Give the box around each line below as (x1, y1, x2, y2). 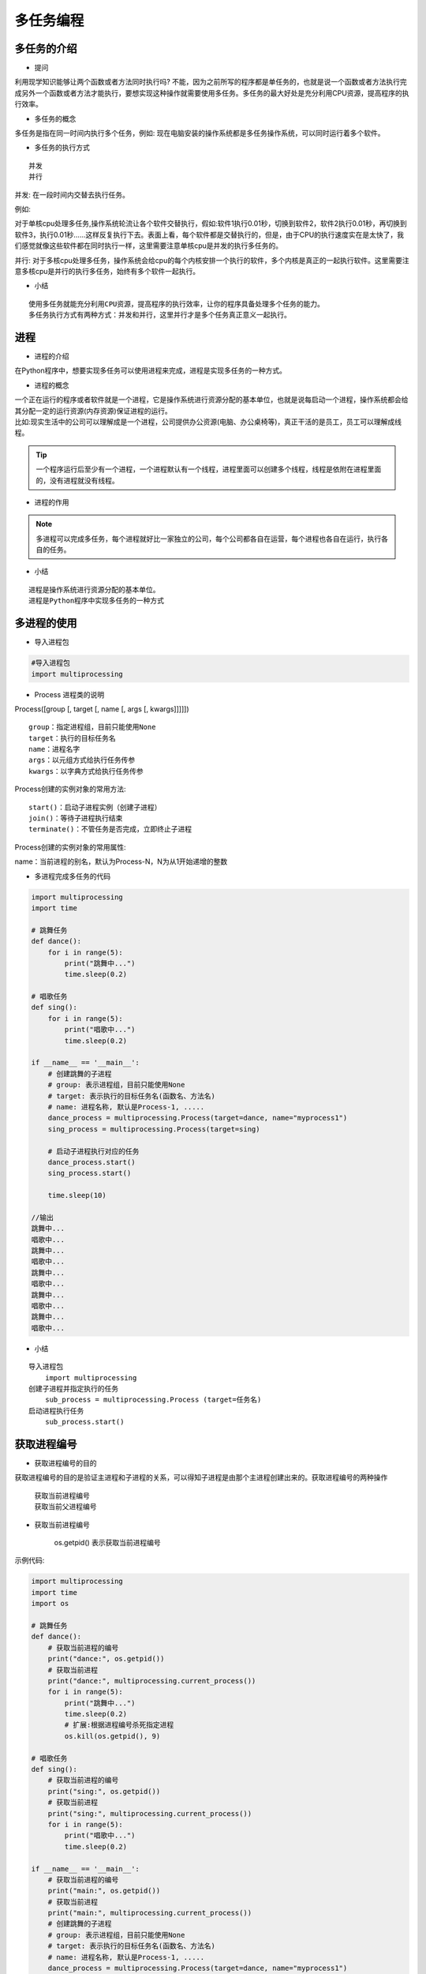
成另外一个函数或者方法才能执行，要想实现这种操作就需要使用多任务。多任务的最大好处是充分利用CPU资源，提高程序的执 (14, 88, 409, 98)
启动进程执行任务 (28, 1406, 84, 1415)
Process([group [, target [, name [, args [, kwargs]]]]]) (14, 704, 189, 714)
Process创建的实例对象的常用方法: (14, 784, 126, 794)
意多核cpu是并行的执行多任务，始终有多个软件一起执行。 (14, 266, 200, 276)
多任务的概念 (34, 114, 77, 123)
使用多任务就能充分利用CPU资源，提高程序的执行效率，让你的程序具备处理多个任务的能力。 (28, 299, 325, 308)
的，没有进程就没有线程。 (35, 475, 119, 485)
